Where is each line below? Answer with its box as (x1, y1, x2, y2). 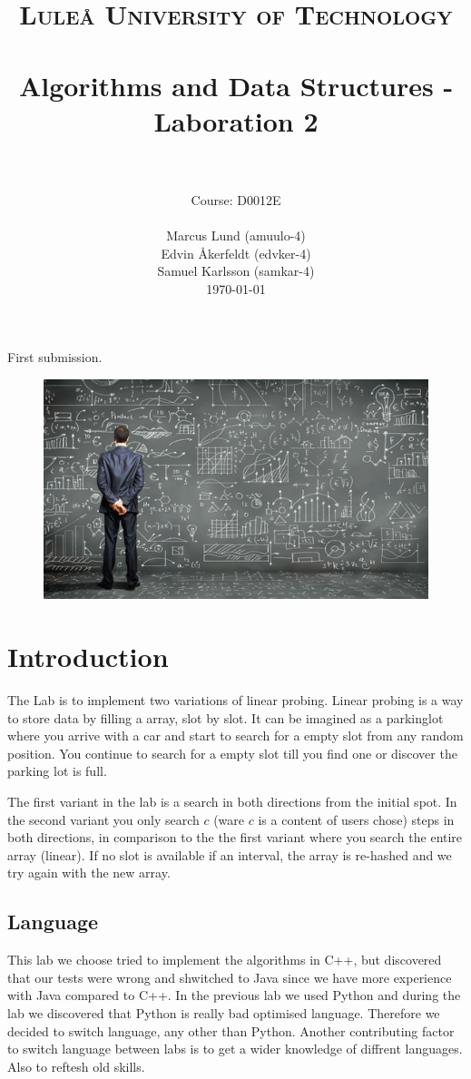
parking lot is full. (7, 761, 107, 780)
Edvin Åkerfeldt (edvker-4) (161, 243, 311, 262)
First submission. (7, 348, 103, 367)
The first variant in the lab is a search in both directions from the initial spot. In (7, 792, 457, 810)
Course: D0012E (191, 190, 281, 209)
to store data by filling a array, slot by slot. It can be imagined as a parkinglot (7, 708, 444, 727)
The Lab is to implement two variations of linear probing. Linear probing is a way (7, 691, 464, 710)
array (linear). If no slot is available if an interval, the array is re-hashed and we (7, 845, 452, 864)
